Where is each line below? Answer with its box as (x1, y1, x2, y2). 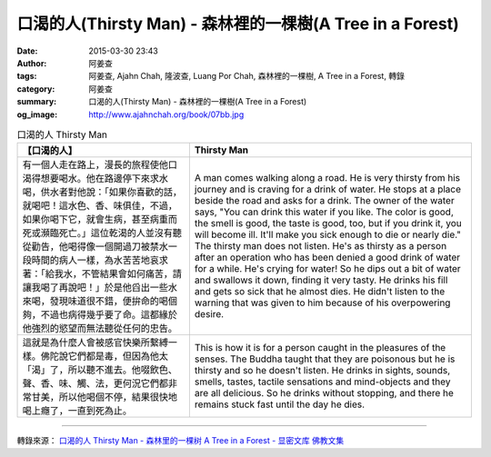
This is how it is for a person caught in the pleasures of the (194, 342, 446, 354)
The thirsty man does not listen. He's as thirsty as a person (194, 240, 447, 253)
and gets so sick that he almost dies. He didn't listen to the (194, 285, 446, 298)
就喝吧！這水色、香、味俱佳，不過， (22, 200, 177, 213)
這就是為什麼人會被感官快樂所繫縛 (22, 336, 168, 349)
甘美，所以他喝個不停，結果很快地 (31, 391, 177, 403)
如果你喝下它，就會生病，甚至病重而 (22, 214, 177, 226)
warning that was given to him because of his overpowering (194, 296, 451, 309)
